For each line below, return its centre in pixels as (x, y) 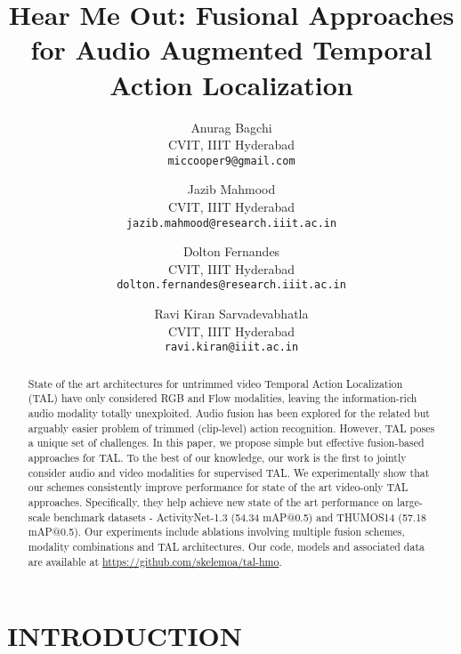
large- (410, 501)
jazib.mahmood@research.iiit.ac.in (231, 223)
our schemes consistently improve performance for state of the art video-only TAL (218, 487)
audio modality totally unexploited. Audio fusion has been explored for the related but (229, 412)
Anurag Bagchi (231, 127)
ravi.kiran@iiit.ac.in (231, 347)
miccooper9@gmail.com (231, 161)
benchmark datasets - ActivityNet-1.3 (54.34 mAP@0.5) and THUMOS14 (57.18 (240, 517)
